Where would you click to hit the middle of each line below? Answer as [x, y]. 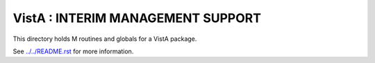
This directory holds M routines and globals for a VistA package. [105, 39]
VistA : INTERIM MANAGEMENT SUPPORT [137, 18]
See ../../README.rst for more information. [73, 51]
